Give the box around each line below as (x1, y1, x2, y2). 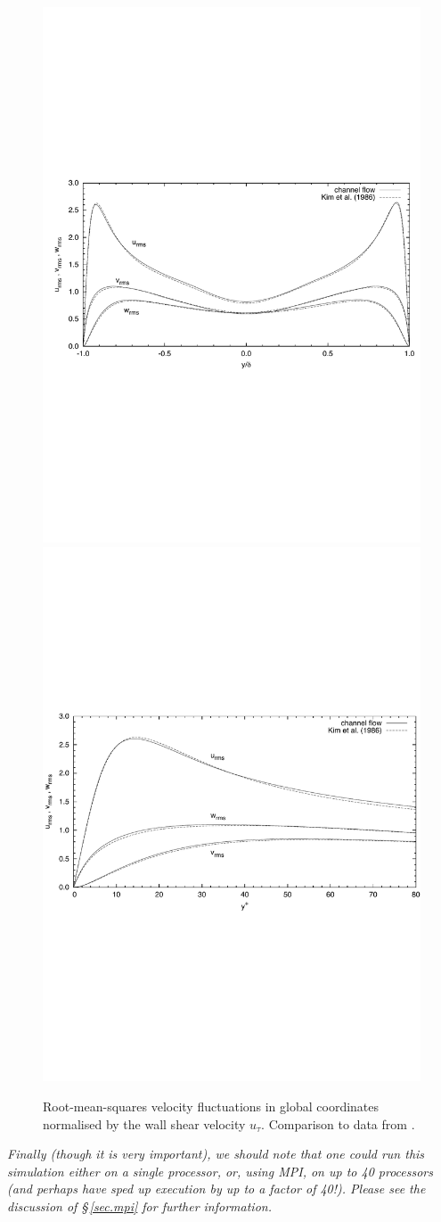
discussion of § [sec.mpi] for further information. (7, 1197, 272, 1215)
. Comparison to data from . (261, 1114, 415, 1133)
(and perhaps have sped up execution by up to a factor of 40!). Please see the (7, 1179, 426, 1198)
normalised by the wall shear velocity (43, 1114, 246, 1133)
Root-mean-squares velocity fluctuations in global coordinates (43, 1097, 380, 1116)
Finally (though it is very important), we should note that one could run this (7, 1144, 425, 1163)
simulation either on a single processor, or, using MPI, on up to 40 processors (7, 1161, 434, 1180)
